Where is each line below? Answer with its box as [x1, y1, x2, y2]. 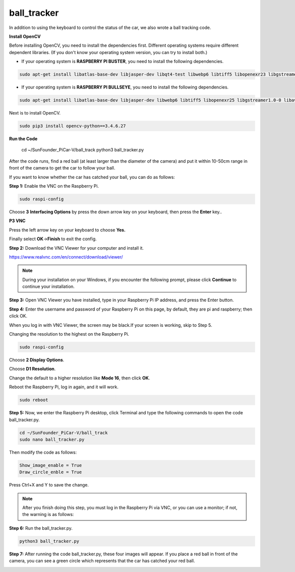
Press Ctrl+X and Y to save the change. [9, 482, 89, 488]
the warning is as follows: [22, 512, 74, 517]
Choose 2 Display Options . [9, 357, 64, 363]
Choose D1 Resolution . [9, 366, 56, 372]
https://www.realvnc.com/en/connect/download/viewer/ [9, 254, 123, 260]
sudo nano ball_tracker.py [19, 436, 85, 442]
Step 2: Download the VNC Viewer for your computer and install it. [9, 245, 144, 251]
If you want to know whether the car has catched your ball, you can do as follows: [9, 174, 175, 180]
